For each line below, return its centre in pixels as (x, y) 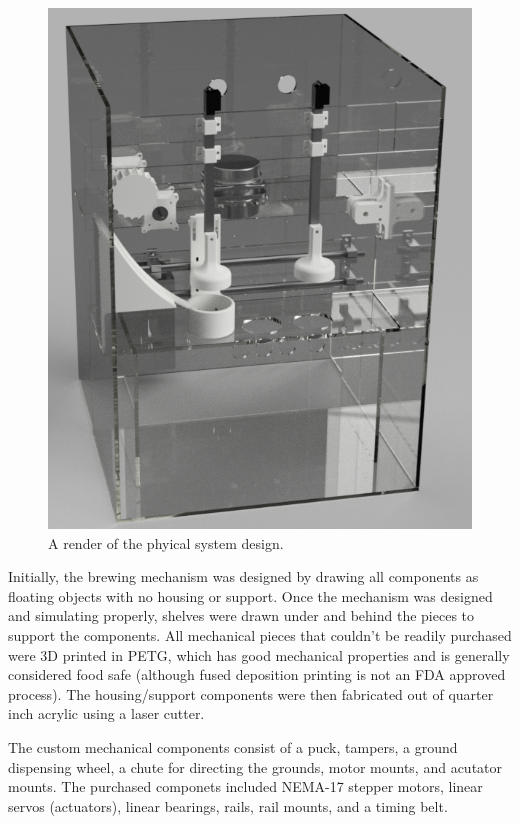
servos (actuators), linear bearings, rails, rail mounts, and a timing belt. (228, 805)
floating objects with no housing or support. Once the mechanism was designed (250, 595)
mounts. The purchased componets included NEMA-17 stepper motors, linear (245, 786)
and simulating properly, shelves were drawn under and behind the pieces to (241, 615)
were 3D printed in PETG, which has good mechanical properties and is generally (259, 654)
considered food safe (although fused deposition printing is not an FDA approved (257, 674)
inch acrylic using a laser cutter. (106, 713)
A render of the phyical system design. (166, 542)
